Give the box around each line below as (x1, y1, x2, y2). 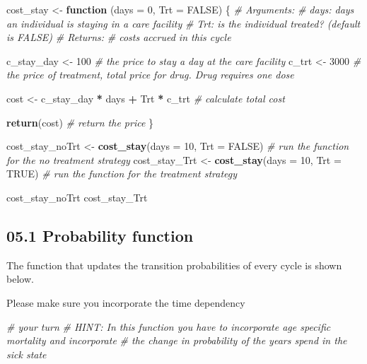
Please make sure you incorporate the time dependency (6, 295, 245, 310)
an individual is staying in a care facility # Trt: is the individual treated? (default (6, 16, 361, 30)
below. (6, 271, 34, 286)
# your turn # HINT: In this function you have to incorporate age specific (6, 319, 331, 334)
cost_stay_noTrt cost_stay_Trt (6, 189, 148, 204)
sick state (6, 346, 47, 361)
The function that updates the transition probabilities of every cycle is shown (6, 257, 342, 272)
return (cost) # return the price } (6, 115, 154, 129)
